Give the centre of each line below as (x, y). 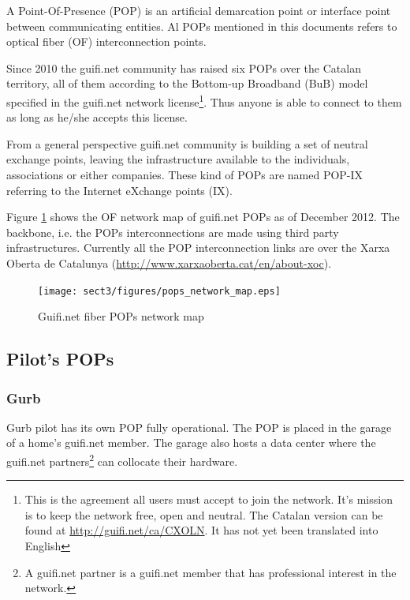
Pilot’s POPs (60, 359)
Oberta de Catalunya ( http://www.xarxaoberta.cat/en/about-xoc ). (169, 262)
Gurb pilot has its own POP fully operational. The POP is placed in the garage (199, 427)
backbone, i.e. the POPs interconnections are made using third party (173, 232)
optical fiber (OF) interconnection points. (106, 41)
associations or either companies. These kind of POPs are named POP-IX (185, 174)
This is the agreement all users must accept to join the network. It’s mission (209, 499)
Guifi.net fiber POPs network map (121, 316)
